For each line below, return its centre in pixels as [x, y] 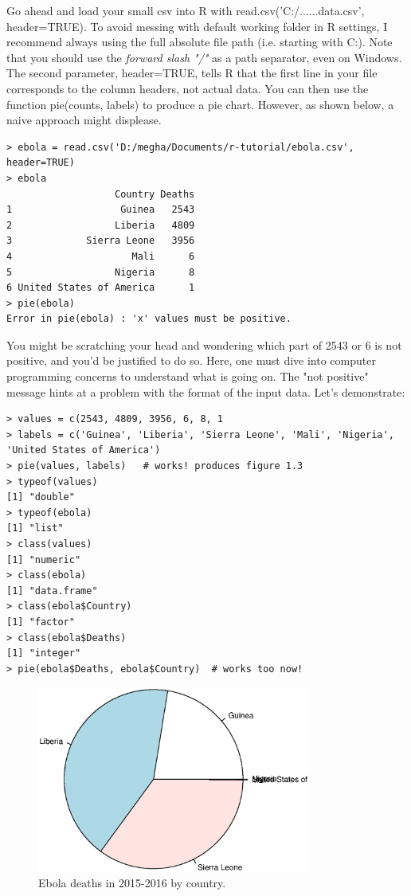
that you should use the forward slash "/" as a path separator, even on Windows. [204, 57]
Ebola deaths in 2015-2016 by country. [132, 883]
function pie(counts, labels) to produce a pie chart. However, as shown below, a [200, 104]
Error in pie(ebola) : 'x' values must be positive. [149, 319]
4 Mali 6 [101, 256]
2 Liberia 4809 [101, 225]
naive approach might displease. [84, 120]
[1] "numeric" [44, 560]
